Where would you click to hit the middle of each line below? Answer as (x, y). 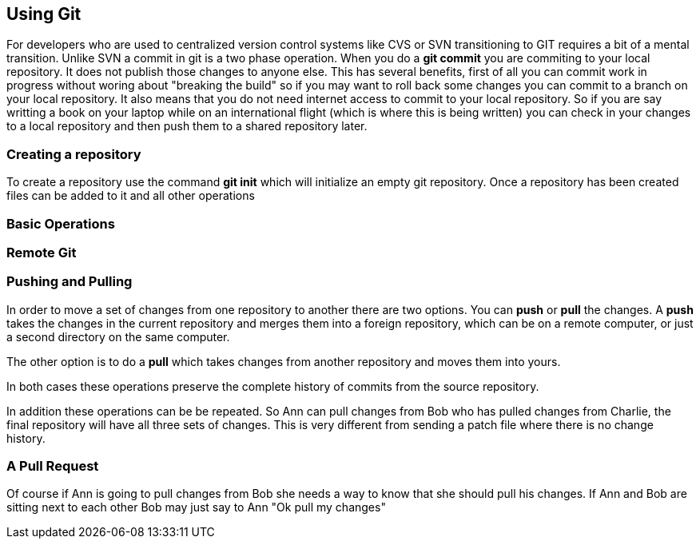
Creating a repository (74, 154)
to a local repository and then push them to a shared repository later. (187, 126)
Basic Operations (61, 223)
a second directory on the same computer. (118, 336)
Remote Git (42, 252)
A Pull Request (53, 466)
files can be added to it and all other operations (131, 196)
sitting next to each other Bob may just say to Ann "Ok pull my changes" (196, 507)
